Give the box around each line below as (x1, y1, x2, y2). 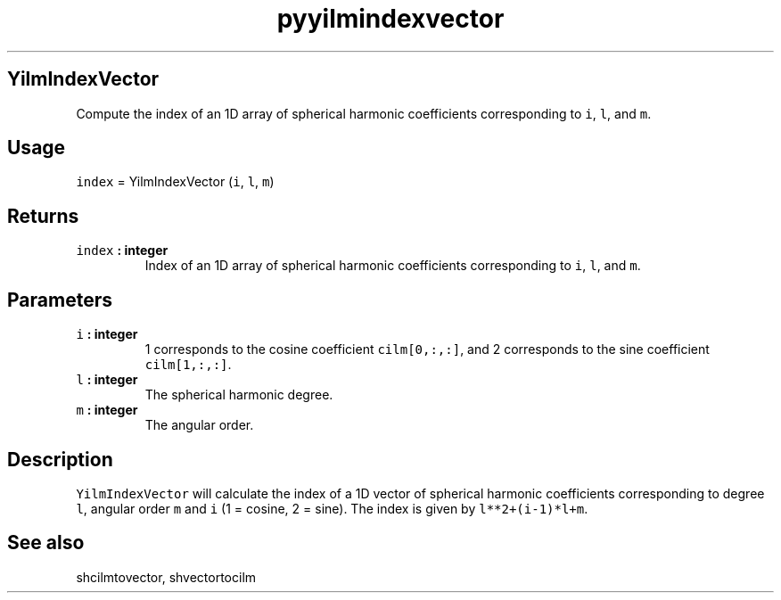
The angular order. (144, 417, 254, 433)
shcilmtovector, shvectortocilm (76, 569, 257, 585)
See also (7, 531, 85, 555)
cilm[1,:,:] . (144, 357, 232, 373)
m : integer (76, 402, 138, 418)
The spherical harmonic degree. (144, 387, 333, 403)
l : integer (76, 372, 138, 388)
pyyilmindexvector (276, 4, 505, 34)
